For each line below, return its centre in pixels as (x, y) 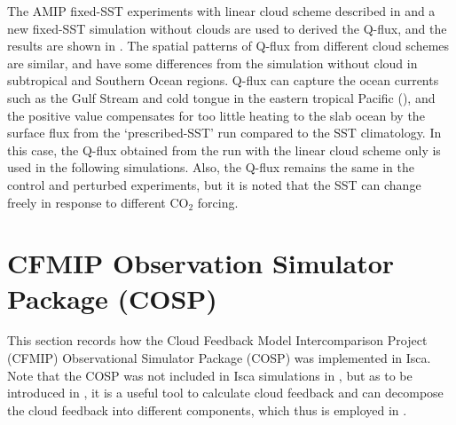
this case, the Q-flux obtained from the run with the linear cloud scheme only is (224, 150)
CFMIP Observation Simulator (201, 263)
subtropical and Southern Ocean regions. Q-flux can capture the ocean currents (223, 80)
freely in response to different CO (98, 202)
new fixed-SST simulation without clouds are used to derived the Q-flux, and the (227, 28)
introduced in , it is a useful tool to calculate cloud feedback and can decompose (225, 393)
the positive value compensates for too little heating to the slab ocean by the (216, 115)
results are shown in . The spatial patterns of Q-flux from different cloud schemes (228, 46)
